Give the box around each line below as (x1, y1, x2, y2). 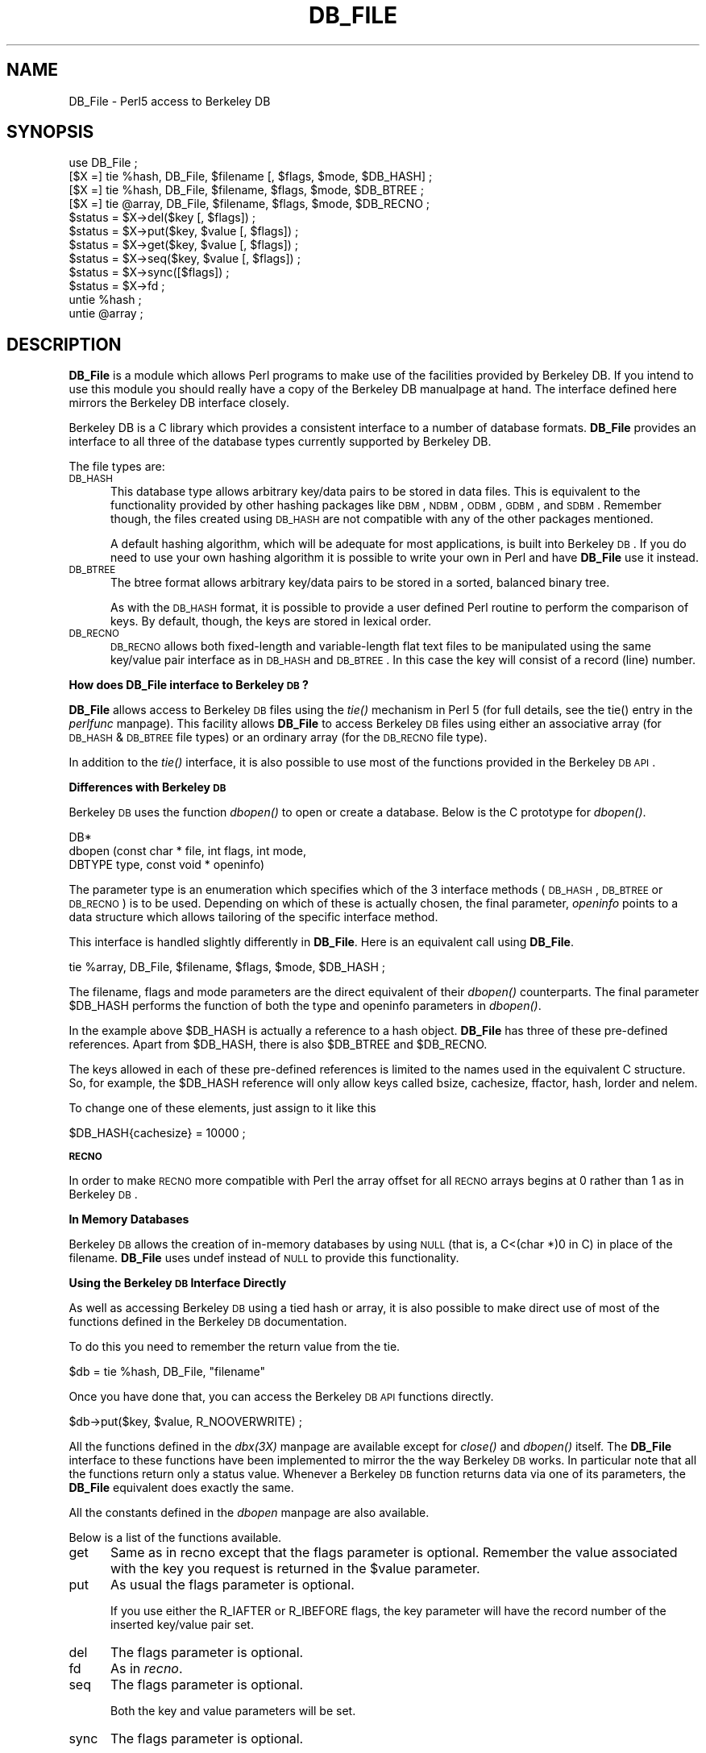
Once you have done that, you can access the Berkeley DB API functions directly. (69, 1390, 494, 1404)
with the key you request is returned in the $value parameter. (110, 1560, 480, 1577)
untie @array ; (69, 306, 143, 321)
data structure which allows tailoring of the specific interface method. (69, 910, 438, 924)
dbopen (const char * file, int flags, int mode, (69, 844, 306, 858)
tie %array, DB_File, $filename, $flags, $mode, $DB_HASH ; (69, 960, 386, 974)
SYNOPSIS (6, 122, 94, 143)
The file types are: (69, 459, 165, 474)
